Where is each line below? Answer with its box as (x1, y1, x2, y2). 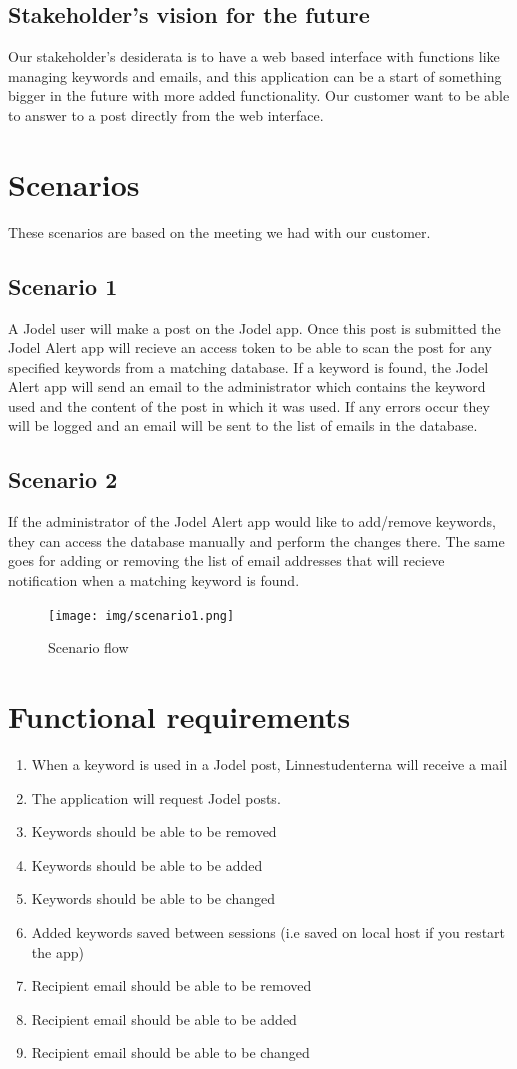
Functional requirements (8, 696, 351, 737)
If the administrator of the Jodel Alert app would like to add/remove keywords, (8, 511, 496, 532)
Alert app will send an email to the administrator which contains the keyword (8, 376, 486, 397)
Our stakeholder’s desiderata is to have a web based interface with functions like (8, 46, 500, 67)
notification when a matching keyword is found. (8, 570, 300, 591)
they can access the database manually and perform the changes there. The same (8, 530, 505, 551)
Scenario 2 (8, 464, 118, 495)
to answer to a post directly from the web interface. (8, 104, 324, 125)
